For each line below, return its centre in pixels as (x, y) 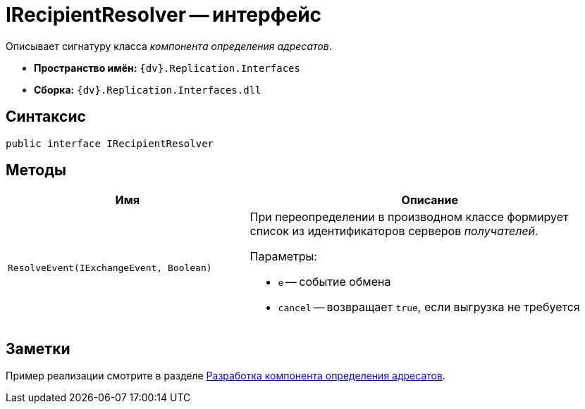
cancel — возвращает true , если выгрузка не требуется (429, 307)
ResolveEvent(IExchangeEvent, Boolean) (110, 268)
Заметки (38, 348)
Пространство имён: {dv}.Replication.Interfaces (167, 68)
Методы (36, 170)
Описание (430, 200)
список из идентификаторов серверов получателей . (394, 231)
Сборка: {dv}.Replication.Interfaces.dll (148, 89)
